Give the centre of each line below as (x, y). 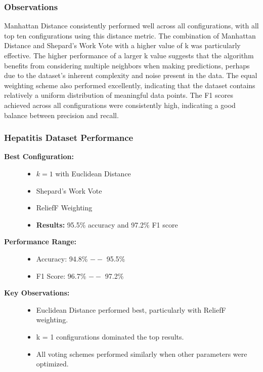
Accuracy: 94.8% (62, 258)
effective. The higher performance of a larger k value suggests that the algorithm (129, 55)
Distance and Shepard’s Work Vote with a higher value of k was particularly (122, 45)
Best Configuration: (39, 156)
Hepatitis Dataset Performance (69, 138)
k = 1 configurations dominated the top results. (110, 336)
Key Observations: (37, 293)
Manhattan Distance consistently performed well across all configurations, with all (131, 26)
